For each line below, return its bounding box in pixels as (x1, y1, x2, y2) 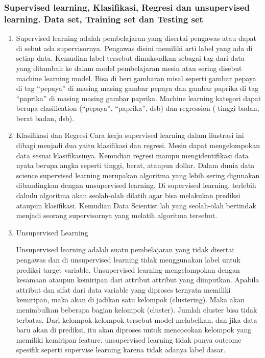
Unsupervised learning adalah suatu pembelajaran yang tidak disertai (16, 244, 234, 255)
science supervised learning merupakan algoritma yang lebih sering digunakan (16, 170, 260, 180)
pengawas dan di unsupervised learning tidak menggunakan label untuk (16, 254, 240, 265)
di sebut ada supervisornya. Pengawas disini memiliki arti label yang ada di (16, 42, 253, 53)
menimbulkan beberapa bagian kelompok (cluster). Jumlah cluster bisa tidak (16, 304, 257, 315)
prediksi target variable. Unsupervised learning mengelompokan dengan (16, 264, 240, 275)
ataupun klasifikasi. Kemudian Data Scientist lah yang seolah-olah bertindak (16, 200, 256, 210)
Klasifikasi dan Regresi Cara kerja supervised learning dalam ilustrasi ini (16, 130, 244, 140)
